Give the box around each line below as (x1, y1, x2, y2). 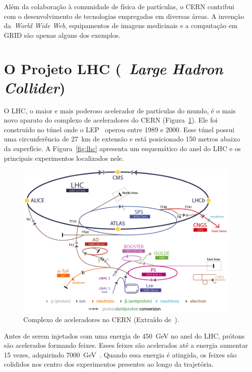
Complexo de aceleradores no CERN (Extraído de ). (23, 314, 179, 324)
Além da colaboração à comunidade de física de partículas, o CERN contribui (4, 1, 235, 11)
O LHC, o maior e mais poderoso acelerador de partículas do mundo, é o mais (4, 105, 236, 115)
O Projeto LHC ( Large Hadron (4, 58, 223, 78)
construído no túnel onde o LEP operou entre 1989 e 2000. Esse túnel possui (4, 124, 235, 134)
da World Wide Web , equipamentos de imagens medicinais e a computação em (4, 20, 237, 31)
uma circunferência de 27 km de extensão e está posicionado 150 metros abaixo (4, 134, 240, 144)
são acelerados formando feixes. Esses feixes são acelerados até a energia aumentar (4, 340, 248, 350)
